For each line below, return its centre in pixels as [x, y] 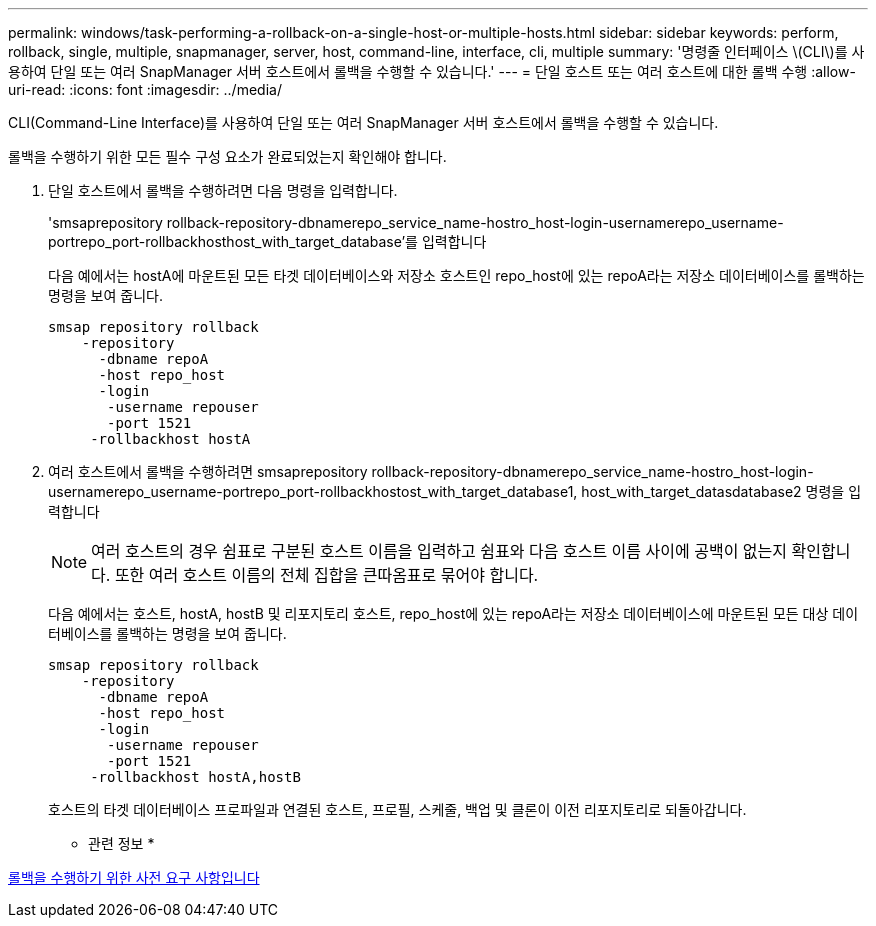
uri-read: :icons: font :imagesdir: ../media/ [145, 89]
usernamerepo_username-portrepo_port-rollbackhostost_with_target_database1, [313, 491]
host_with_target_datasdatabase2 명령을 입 [721, 491]
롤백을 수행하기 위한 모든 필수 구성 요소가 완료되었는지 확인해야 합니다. [227, 156]
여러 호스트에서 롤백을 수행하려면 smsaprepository [208, 471]
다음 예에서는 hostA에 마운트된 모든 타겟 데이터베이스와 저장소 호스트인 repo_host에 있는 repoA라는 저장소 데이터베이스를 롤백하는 [456, 275]
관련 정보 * [121, 843]
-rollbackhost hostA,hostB [195, 777]
